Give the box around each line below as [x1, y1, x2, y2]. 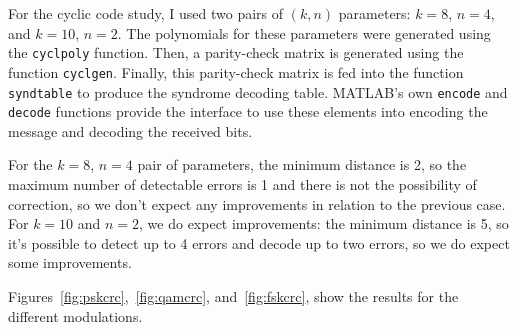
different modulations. [8, 305, 143, 326]
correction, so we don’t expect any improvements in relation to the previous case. [8, 193, 506, 214]
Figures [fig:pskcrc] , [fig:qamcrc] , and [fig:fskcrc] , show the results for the [8, 285, 459, 306]
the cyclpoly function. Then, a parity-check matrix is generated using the [8, 42, 464, 63]
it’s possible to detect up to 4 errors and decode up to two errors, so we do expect [8, 232, 510, 253]
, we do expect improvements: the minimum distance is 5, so [139, 213, 509, 234]
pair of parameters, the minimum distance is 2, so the [137, 154, 467, 175]
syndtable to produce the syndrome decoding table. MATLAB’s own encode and [8, 81, 508, 102]
